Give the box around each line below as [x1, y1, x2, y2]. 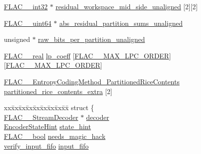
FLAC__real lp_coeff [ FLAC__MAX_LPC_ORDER [4, 50, 169, 60]
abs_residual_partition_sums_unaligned [59, 18, 183, 28]
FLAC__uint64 [4, 18, 52, 28]
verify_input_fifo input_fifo [4, 140, 89, 151]
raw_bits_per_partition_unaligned [38, 34, 145, 44]
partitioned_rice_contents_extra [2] [4, 86, 112, 96]
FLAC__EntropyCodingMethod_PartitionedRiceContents [4, 76, 180, 86]
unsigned [4, 34, 30, 44]
